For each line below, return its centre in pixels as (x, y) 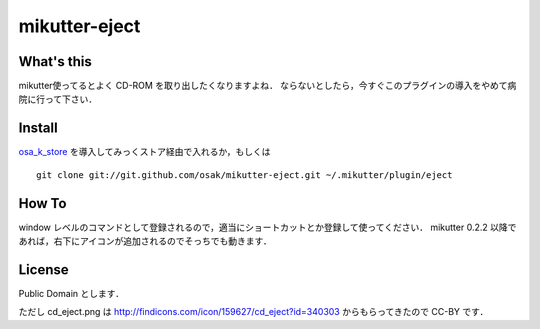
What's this (55, 61)
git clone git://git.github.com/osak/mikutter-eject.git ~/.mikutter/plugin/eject (244, 174)
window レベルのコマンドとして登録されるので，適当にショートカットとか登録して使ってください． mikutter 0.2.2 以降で (267, 227)
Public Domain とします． (71, 293)
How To (42, 203)
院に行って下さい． (58, 99)
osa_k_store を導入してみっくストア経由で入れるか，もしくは (144, 152)
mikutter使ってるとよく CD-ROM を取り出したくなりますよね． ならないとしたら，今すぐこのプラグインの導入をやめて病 (267, 86)
